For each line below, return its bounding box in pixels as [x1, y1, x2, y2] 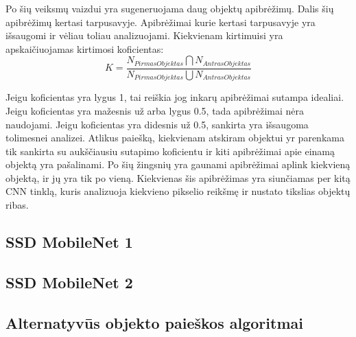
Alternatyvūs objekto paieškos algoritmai [5, 312, 303, 333]
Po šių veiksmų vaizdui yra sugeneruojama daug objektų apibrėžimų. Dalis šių [5, 1, 334, 15]
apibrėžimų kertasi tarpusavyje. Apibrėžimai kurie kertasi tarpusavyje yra [5, 14, 316, 29]
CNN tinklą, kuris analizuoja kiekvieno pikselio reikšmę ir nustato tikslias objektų [5, 184, 351, 198]
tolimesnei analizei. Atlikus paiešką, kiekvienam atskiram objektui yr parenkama [5, 130, 344, 145]
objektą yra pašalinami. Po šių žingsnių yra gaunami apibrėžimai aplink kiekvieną [5, 157, 351, 172]
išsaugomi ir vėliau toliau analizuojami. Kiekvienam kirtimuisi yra [5, 28, 283, 43]
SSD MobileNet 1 [5, 231, 133, 253]
